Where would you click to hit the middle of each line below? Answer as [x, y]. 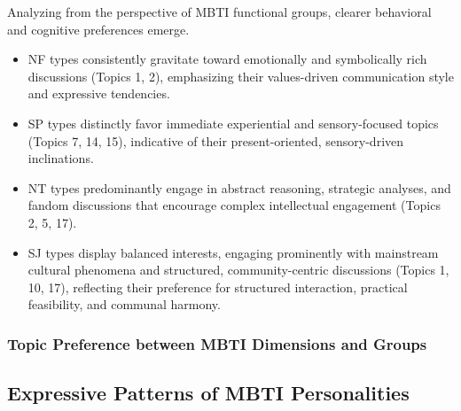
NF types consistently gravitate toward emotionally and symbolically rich [227, 59]
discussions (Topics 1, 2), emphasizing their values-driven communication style [241, 76]
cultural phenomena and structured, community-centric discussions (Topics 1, [238, 270]
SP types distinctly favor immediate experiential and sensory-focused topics [233, 123]
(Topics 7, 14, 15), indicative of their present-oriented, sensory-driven [216, 140]
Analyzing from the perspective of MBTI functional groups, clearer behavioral [219, 12]
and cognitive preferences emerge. [98, 29]
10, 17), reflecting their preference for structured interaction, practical [218, 287]
